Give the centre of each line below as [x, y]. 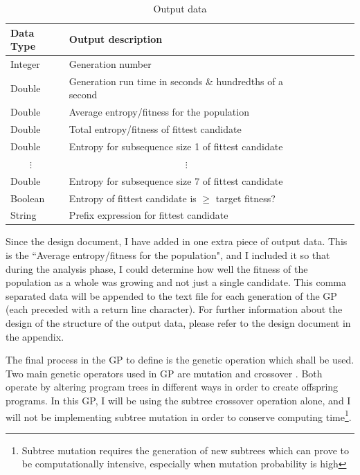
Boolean [28, 198]
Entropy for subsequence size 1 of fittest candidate [176, 146]
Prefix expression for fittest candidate [148, 215]
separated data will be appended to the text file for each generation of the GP [171, 295]
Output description [116, 39]
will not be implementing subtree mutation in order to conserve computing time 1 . [179, 415]
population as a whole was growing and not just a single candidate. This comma [176, 282]
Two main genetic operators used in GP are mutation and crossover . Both [164, 373]
